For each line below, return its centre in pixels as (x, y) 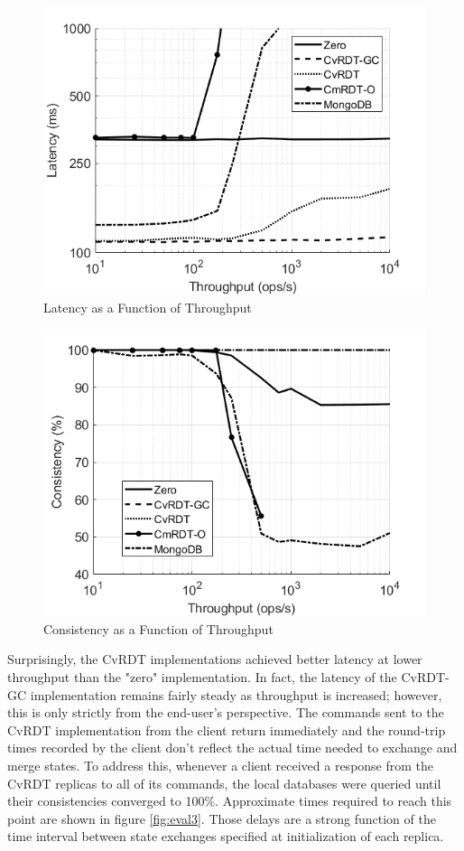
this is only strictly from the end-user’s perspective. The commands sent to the (226, 712)
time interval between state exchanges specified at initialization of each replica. (226, 836)
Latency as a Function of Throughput (148, 307)
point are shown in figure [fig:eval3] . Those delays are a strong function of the (222, 818)
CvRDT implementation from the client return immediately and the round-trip (227, 729)
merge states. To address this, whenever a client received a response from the (221, 765)
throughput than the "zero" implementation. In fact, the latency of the (202, 676)
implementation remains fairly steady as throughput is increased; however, (236, 694)
